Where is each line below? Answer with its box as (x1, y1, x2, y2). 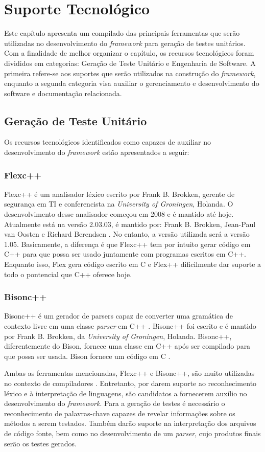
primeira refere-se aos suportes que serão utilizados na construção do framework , (4, 67, 256, 78)
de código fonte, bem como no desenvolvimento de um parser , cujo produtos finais (4, 427, 261, 438)
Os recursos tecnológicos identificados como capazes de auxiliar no (4, 137, 211, 147)
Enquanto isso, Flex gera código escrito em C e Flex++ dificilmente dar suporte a (4, 259, 261, 269)
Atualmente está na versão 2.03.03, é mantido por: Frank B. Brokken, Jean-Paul (4, 218, 256, 229)
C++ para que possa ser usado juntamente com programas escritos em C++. (4, 248, 246, 259)
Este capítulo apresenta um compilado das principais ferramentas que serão (4, 28, 240, 38)
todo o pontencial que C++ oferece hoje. (4, 268, 132, 279)
